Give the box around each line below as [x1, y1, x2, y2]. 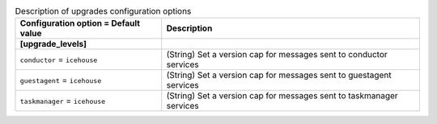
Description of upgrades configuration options [15, 6, 192, 17]
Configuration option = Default [19, 18, 141, 29]
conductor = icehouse [19, 54, 98, 65]
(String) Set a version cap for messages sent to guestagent [166, 69, 392, 81]
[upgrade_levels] [19, 39, 87, 50]
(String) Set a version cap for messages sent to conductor [166, 49, 388, 60]
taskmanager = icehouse [19, 95, 106, 106]
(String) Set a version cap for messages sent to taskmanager [166, 90, 398, 101]
